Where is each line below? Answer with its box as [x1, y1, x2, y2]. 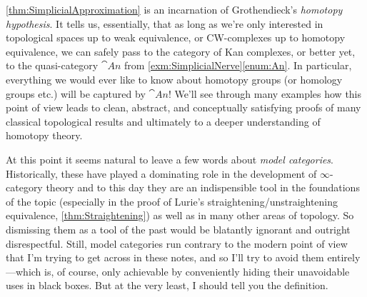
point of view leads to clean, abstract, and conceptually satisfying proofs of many [6, 100, 361, 115]
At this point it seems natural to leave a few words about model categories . [6, 151, 334, 166]
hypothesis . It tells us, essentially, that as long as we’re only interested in [6, 16, 323, 31]
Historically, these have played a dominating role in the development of [6, 166, 317, 181]
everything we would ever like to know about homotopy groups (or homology [6, 71, 343, 86]
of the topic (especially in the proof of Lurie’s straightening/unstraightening [6, 193, 338, 208]
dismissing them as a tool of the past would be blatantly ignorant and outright [6, 221, 351, 236]
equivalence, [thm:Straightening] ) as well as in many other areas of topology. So [6, 208, 354, 223]
